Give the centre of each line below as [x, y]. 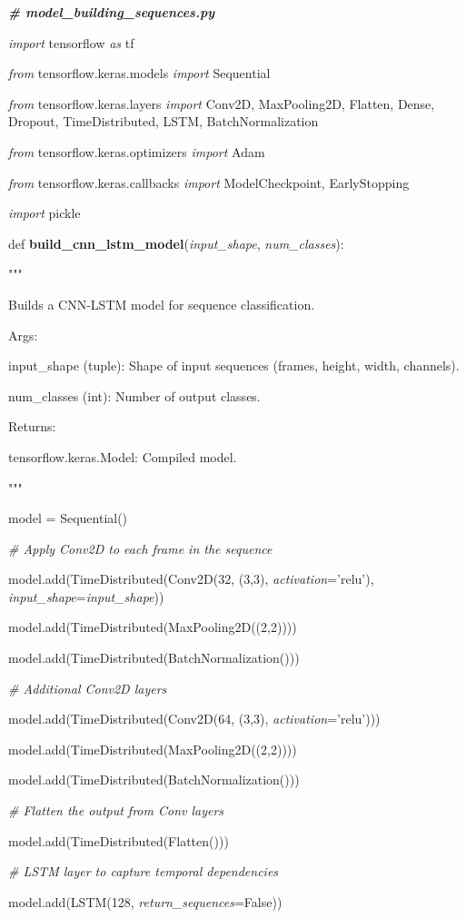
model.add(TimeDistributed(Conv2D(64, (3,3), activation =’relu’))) [194, 719]
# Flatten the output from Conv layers [116, 810]
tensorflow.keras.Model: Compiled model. [123, 456]
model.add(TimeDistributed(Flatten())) [119, 840]
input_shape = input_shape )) [86, 596]
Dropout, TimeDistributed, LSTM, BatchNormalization [164, 121]
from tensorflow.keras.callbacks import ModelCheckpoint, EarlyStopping [209, 182]
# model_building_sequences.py [112, 12]
